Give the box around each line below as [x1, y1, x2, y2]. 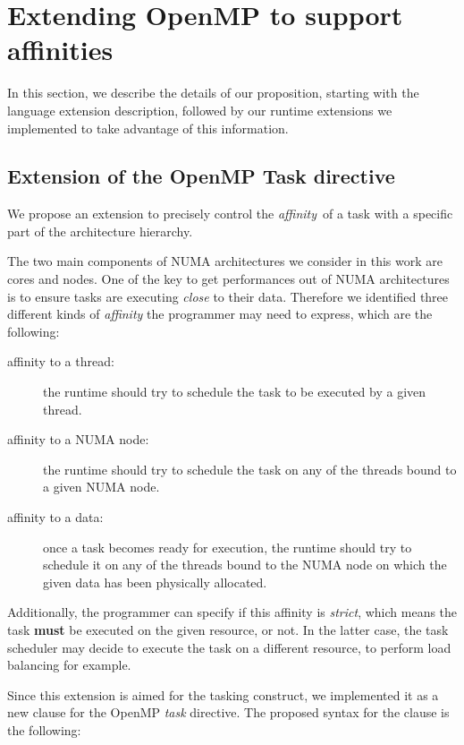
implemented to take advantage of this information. [7, 118, 289, 137]
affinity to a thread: [7, 352, 114, 371]
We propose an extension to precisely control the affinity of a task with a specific [7, 204, 453, 223]
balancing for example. [7, 655, 131, 674]
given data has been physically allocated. [43, 572, 267, 591]
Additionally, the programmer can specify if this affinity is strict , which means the [7, 603, 458, 621]
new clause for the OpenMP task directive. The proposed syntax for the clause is [7, 703, 450, 722]
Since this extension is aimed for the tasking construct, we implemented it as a [7, 685, 439, 704]
